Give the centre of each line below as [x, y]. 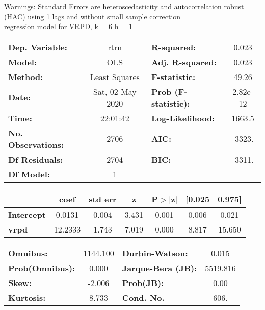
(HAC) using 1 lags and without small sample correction [92, 16]
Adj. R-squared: [184, 62]
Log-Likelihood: [183, 118]
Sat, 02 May [115, 91]
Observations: [36, 144]
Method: [26, 76]
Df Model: [29, 174]
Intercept [27, 214]
